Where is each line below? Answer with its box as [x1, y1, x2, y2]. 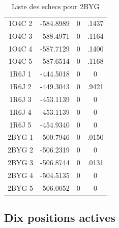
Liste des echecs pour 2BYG [11, 1, 100, 11]
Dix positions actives [4, 210, 115, 225]
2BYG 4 [8, 169, 34, 180]
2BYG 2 [8, 144, 34, 155]
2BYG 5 [8, 182, 34, 193]
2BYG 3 [8, 157, 34, 168]
